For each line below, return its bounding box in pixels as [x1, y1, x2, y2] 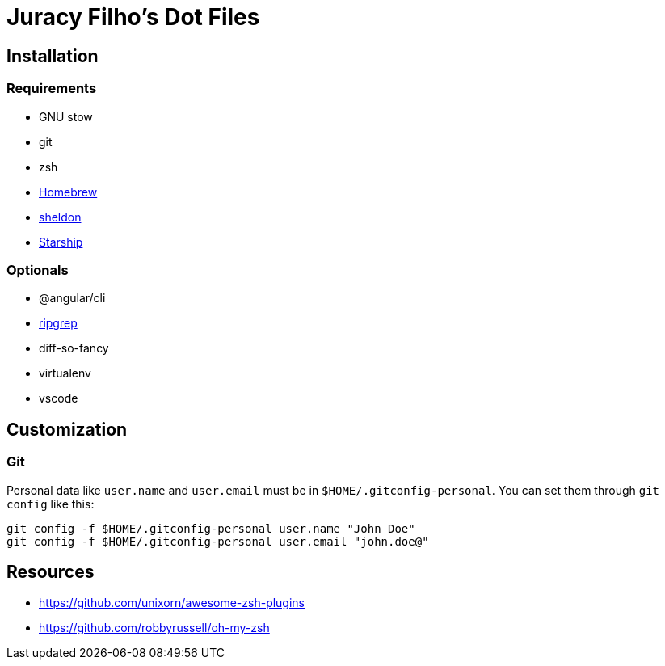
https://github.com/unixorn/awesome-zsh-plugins [39, 596, 305, 610]
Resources [6, 561, 95, 582]
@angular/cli [39, 291, 106, 306]
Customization [6, 419, 128, 440]
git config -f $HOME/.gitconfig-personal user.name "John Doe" [6, 521, 415, 535]
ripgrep [39, 316, 78, 331]
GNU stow [39, 109, 93, 124]
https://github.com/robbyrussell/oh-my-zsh [39, 621, 270, 635]
